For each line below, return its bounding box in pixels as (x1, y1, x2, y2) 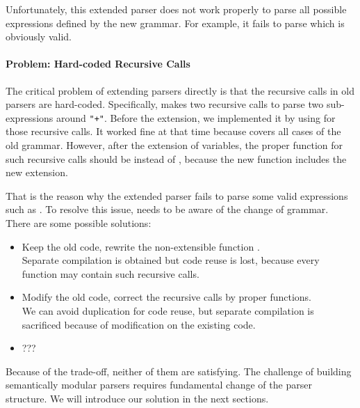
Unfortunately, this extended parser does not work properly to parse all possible (6, 2, 347, 16)
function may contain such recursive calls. (22, 266, 199, 281)
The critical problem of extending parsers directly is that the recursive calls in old (6, 83, 354, 97)
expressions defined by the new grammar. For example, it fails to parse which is (6, 15, 345, 30)
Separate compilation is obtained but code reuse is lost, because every (22, 253, 320, 267)
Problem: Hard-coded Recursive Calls (6, 56, 190, 71)
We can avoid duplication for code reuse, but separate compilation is (22, 303, 314, 317)
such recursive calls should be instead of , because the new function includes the (6, 151, 347, 166)
